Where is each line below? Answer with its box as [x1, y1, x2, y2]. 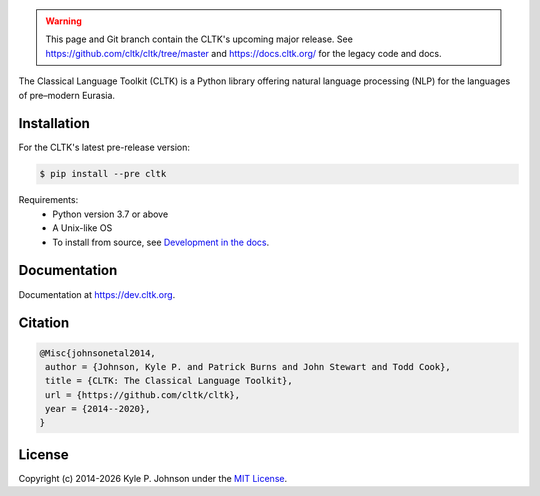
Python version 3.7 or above [52, 208, 169, 220]
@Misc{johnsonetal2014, [39, 347, 157, 359]
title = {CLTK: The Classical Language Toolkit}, [45, 375, 294, 387]
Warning [45, 15, 82, 27]
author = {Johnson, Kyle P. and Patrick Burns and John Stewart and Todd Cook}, [45, 361, 452, 372]
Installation [18, 115, 90, 132]
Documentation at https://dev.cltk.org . [18, 288, 176, 300]
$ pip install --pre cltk [39, 168, 167, 180]
